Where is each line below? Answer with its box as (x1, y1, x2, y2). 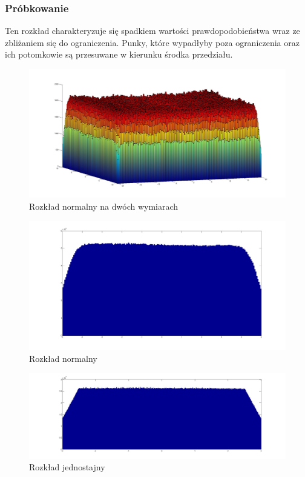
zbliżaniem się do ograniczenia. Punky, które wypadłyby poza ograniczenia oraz (5, 36, 300, 48)
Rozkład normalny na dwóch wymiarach (29, 200, 179, 212)
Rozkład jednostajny (29, 461, 105, 473)
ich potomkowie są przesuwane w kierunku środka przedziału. (5, 48, 233, 61)
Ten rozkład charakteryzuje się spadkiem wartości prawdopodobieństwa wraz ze (5, 24, 300, 37)
